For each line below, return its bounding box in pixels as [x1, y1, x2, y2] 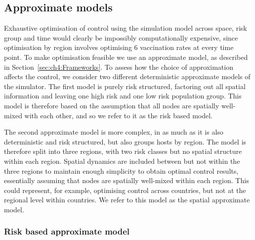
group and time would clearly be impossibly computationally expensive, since [4, 32, 238, 43]
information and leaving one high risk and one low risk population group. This [4, 91, 242, 101]
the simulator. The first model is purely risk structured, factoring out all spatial [4, 81, 246, 91]
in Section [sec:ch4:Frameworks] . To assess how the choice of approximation [4, 61, 233, 72]
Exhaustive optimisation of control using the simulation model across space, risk [4, 23, 247, 33]
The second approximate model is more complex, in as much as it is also [4, 127, 223, 137]
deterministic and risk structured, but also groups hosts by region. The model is [4, 136, 247, 146]
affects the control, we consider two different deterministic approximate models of [4, 71, 251, 82]
